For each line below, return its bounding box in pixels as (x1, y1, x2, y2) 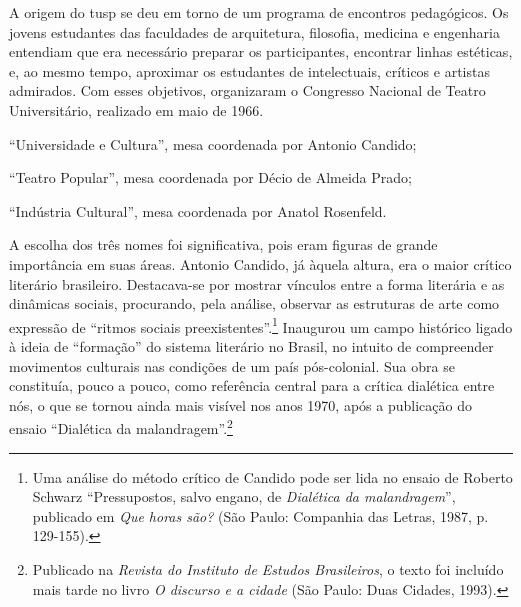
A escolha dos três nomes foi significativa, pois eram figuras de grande (9, 234, 438, 255)
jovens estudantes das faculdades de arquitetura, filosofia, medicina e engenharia (9, 21, 500, 42)
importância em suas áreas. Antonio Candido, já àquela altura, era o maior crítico (9, 253, 512, 274)
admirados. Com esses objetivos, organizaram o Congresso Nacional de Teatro (9, 80, 486, 101)
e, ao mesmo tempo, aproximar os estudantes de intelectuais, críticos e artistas (9, 60, 490, 81)
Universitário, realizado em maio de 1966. (9, 99, 264, 120)
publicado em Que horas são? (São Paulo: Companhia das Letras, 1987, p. (32, 505, 489, 526)
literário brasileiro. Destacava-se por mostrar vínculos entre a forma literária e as (9, 273, 505, 294)
